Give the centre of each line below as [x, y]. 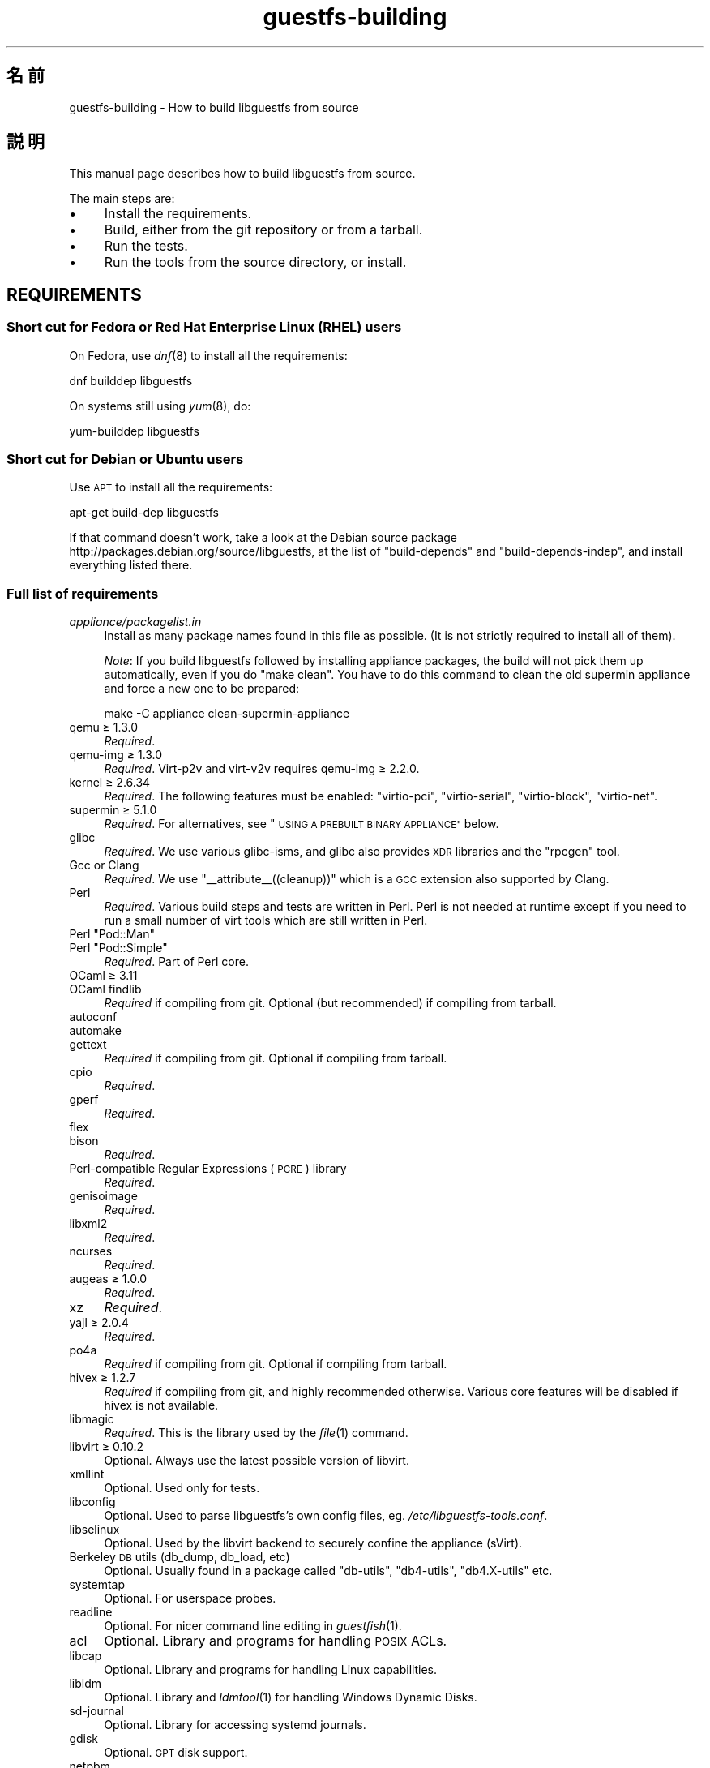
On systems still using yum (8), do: [160, 406]
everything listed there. [131, 565]
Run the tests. [146, 246]
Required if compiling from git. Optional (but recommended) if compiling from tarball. [330, 1003]
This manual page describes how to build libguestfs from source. [242, 174]
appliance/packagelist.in [135, 622]
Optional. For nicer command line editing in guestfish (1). [253, 1626]
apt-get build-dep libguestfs [144, 513]
